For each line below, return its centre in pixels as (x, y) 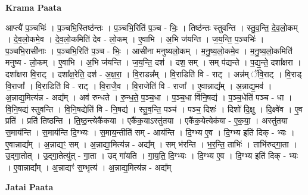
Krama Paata (33, 7)
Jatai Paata (29, 187)
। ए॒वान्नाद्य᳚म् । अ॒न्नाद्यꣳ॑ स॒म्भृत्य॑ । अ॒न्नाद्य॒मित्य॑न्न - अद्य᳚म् (88, 167)
